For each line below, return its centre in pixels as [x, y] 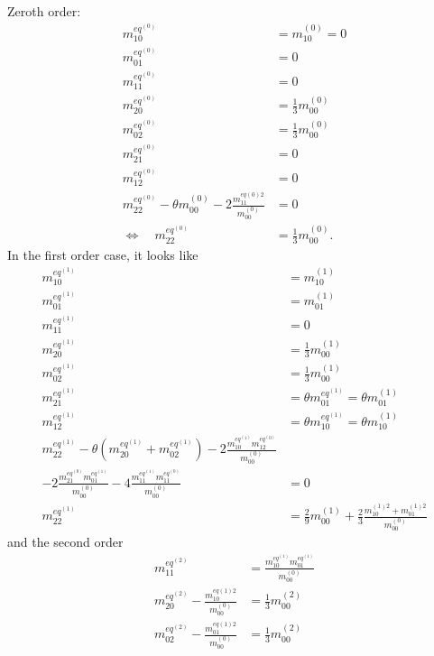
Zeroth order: [44, 11]
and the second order [65, 542]
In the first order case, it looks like [103, 255]
